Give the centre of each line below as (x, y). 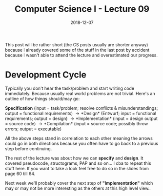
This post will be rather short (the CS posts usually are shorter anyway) (77, 44)
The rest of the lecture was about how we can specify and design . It (74, 158)
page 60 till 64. (20, 174)
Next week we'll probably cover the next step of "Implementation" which (79, 183)
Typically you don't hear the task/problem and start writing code (70, 88)
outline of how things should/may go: (42, 98)
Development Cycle (46, 75)
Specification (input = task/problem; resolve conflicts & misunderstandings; (81, 108)
